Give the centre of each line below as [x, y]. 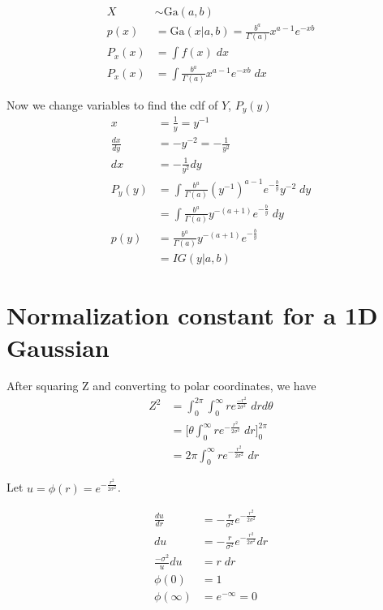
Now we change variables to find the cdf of [112, 104]
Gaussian [58, 347]
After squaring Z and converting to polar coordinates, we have [161, 386]
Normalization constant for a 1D [192, 315]
